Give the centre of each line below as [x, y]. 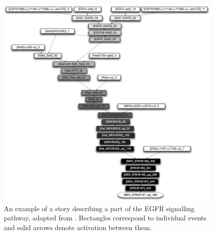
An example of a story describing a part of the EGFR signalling [99, 208]
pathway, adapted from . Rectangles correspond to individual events [105, 218]
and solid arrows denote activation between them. [78, 227]
